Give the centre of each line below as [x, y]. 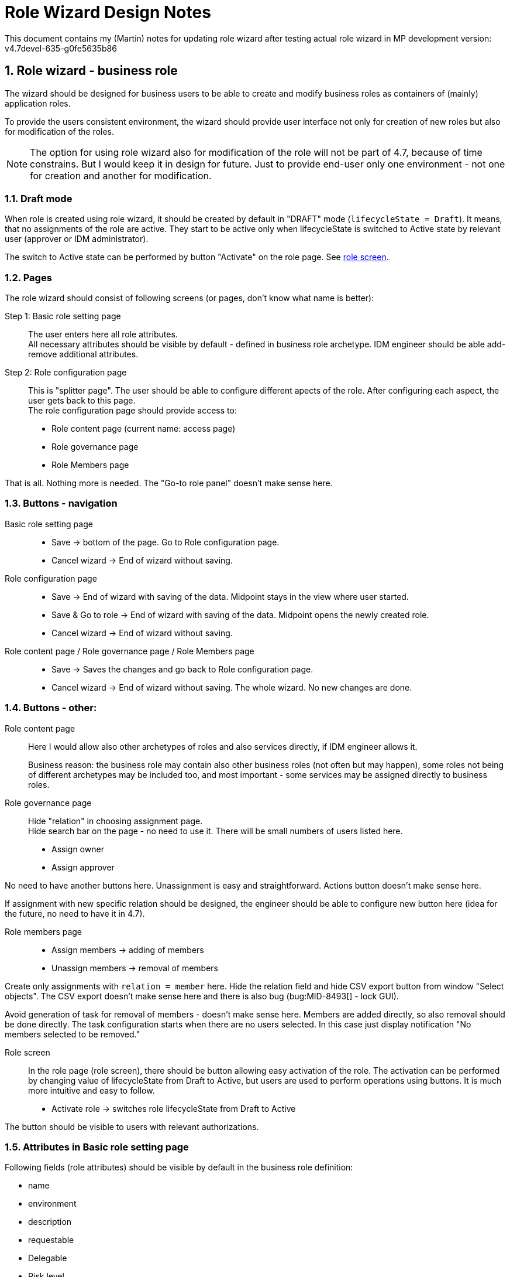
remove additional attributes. [83, 354]
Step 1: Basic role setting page [63, 316]
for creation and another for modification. [121, 175]
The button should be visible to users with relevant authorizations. [132, 1126]
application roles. [38, 103]
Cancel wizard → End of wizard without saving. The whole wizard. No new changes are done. [232, 687]
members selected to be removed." [73, 1034]
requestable [51, 1240]
